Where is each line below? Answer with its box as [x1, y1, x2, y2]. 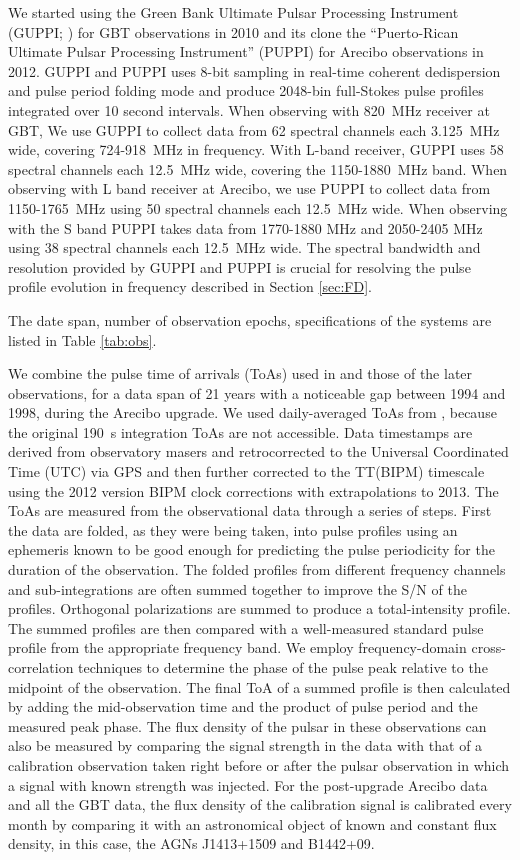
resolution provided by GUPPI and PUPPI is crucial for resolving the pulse [8, 256, 471, 277]
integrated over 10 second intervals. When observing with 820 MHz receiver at [8, 99, 490, 120]
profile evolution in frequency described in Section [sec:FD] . [8, 276, 372, 297]
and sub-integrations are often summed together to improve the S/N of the [8, 578, 467, 599]
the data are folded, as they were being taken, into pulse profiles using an [8, 519, 458, 540]
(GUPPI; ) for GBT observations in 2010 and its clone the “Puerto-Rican [8, 21, 459, 42]
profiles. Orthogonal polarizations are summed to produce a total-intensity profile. [8, 598, 511, 619]
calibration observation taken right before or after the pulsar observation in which [8, 754, 510, 775]
